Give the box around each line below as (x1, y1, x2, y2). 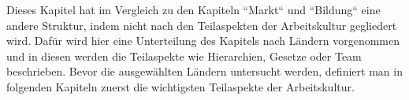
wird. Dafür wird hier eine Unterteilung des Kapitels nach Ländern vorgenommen (6, 32, 400, 49)
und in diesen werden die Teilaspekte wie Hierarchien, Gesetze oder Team (6, 47, 362, 64)
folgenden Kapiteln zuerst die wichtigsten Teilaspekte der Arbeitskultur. (6, 78, 355, 94)
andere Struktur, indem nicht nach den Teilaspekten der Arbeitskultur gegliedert (6, 17, 397, 33)
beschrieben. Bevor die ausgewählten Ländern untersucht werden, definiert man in (6, 63, 403, 80)
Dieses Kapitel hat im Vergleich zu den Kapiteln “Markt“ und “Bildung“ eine (6, 2, 381, 17)
